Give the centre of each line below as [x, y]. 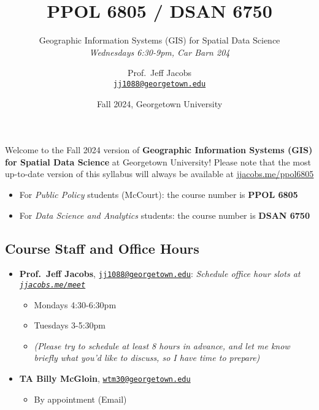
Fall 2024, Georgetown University [159, 103]
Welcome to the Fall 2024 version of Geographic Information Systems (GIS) [159, 150]
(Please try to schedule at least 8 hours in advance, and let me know [162, 345]
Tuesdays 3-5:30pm [70, 325]
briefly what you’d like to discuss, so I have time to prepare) [147, 358]
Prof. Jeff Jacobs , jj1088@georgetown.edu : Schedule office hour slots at [160, 274]
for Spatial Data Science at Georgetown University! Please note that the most [158, 161]
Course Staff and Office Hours [102, 248]
